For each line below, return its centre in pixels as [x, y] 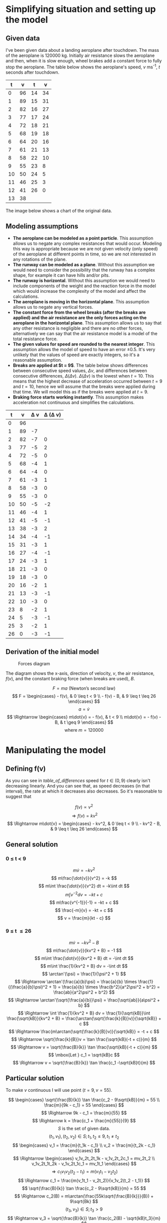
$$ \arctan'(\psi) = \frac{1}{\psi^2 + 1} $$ [84, 974]
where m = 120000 [84, 730]
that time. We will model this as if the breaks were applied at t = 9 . [81, 392]
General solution [32, 844]
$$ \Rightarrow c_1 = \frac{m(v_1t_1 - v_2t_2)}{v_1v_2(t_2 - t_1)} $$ [84, 1180]
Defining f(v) [26, 768]
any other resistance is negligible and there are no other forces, [78, 328]
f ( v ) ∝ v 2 [84, 807]
